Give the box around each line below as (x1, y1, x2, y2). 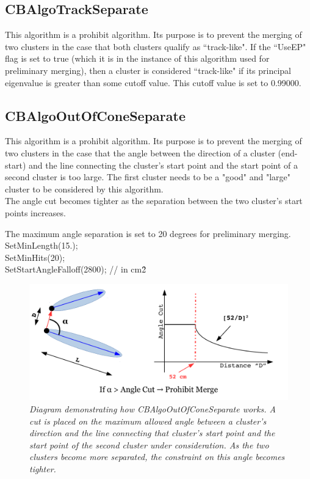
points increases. (5, 206, 66, 219)
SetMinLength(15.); (5, 239, 78, 252)
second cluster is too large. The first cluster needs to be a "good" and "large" (5, 170, 291, 183)
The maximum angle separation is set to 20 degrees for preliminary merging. (5, 227, 291, 239)
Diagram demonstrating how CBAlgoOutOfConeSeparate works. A (29, 402, 276, 415)
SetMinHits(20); (5, 250, 65, 263)
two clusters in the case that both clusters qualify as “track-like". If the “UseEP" (5, 40, 306, 53)
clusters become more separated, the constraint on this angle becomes (29, 450, 285, 463)
